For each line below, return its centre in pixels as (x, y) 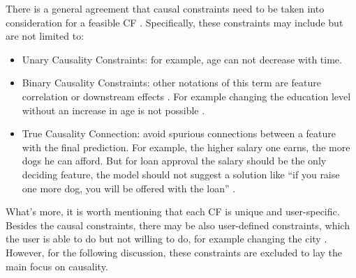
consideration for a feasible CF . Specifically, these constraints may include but (175, 22)
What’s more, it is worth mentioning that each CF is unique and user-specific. (173, 211)
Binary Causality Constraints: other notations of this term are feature (172, 83)
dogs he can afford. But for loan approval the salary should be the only (174, 161)
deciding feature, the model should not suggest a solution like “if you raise (181, 174)
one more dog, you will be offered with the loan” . (129, 188)
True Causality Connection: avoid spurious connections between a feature (179, 133)
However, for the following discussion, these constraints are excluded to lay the (174, 252)
